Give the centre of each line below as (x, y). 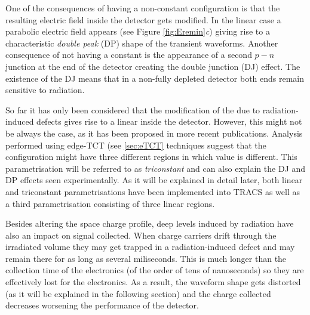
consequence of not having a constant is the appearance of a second (129, 55)
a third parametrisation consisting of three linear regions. (110, 203)
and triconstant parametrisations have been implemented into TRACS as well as (153, 191)
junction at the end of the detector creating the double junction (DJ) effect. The (153, 66)
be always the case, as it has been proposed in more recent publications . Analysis (154, 133)
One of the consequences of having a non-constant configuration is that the (143, 8)
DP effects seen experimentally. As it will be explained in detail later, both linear (154, 180)
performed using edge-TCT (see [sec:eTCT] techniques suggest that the (136, 145)
